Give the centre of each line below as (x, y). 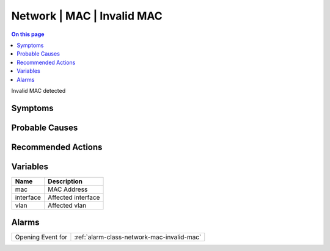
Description (65, 181)
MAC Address (68, 189)
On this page (28, 34)
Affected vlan (67, 205)
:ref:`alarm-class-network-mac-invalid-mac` (138, 237)
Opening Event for (41, 237)
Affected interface (74, 197)
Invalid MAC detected (38, 90)
